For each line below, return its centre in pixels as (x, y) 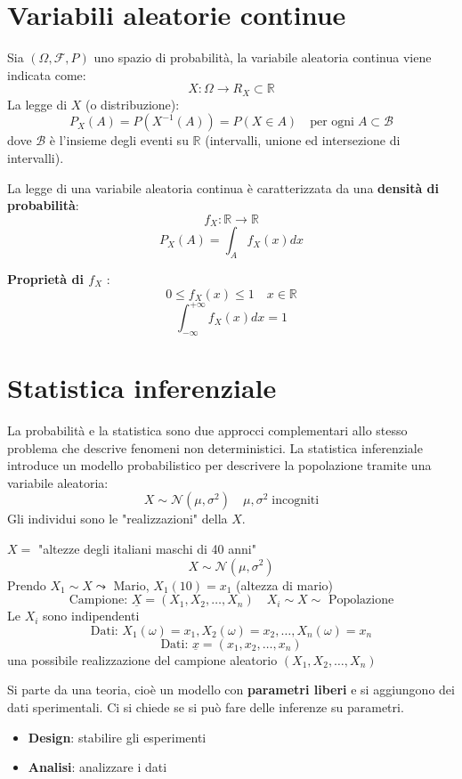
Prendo (27, 584)
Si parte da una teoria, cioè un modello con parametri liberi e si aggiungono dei (231, 690)
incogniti (296, 501)
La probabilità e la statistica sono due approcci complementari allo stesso (207, 430)
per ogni (332, 122)
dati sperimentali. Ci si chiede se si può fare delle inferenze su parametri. (206, 706)
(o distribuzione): (133, 104)
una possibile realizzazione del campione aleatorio (142, 659)
